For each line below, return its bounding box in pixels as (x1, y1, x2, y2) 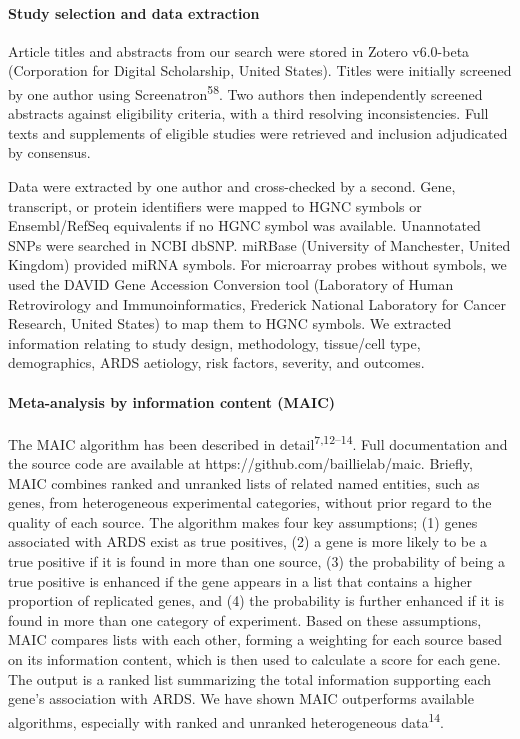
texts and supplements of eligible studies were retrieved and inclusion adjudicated (8, 122, 508, 143)
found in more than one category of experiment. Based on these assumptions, (8, 609, 482, 630)
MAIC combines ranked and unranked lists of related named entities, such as (8, 472, 480, 493)
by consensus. (8, 142, 91, 163)
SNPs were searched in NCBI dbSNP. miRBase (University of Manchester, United (8, 234, 511, 255)
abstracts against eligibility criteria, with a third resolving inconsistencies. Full (8, 103, 489, 124)
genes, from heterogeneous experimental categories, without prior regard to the (8, 492, 492, 513)
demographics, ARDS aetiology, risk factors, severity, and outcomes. (8, 352, 425, 373)
